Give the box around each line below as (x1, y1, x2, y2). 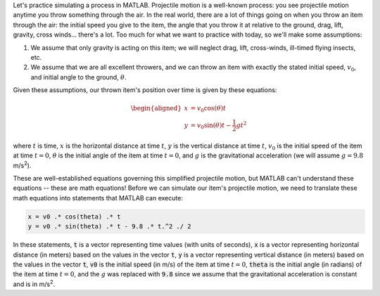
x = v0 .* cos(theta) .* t (27, 212, 121, 221)
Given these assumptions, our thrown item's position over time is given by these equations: (13, 86, 277, 94)
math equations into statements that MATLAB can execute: (13, 193, 183, 202)
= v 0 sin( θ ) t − (190, 121, 232, 131)
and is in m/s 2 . (13, 278, 56, 288)
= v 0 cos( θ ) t (190, 104, 227, 114)
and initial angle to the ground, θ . (30, 72, 127, 81)
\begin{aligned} (130, 104, 182, 112)
